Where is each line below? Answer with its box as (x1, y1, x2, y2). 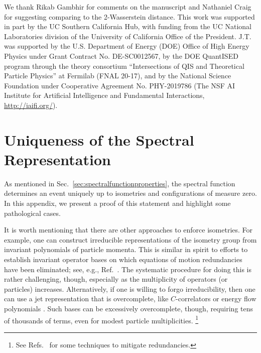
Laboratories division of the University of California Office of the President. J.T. (4, 31, 251, 41)
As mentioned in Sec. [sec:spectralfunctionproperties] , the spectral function (4, 178, 235, 188)
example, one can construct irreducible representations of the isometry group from (4, 234, 257, 245)
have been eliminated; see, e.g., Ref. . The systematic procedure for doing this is (4, 264, 252, 274)
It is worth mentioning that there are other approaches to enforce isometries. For (4, 224, 253, 235)
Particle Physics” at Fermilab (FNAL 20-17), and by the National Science (4, 70, 231, 81)
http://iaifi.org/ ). (4, 99, 58, 110)
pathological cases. (4, 207, 61, 218)
